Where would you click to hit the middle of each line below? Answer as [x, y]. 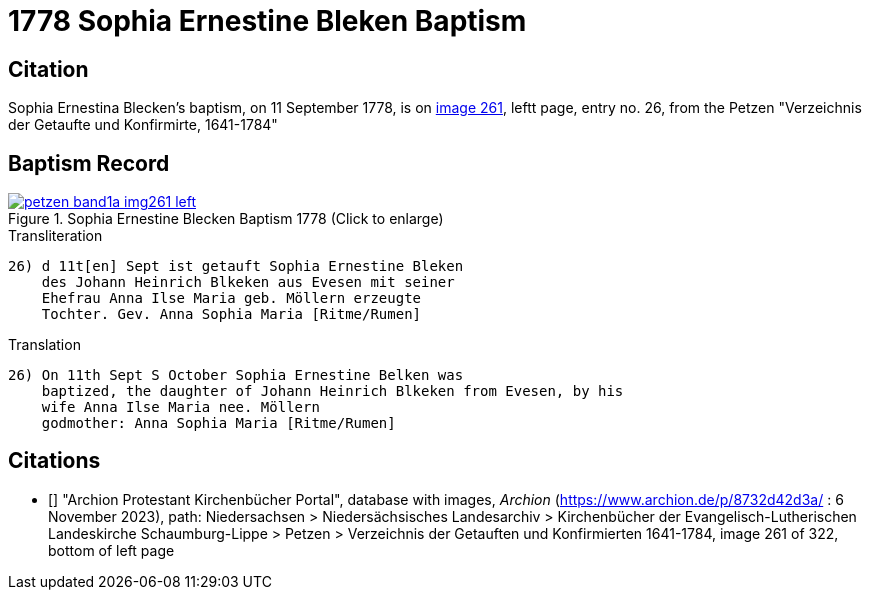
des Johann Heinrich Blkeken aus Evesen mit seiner [248, 282]
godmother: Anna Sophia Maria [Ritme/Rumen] [218, 423]
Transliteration [55, 236]
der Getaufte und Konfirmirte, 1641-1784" [143, 125]
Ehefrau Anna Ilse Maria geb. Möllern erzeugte [231, 298]
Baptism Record [89, 163]
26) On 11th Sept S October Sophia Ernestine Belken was [236, 375]
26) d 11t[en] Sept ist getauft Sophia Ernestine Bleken [236, 266]
